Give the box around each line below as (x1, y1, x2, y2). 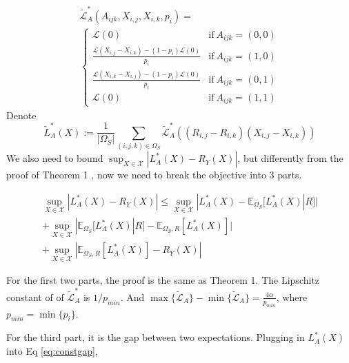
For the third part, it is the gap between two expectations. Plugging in (6, 330, 305, 344)
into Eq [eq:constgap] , (6, 343, 98, 357)
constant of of (6, 289, 64, 304)
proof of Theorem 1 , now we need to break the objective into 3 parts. (6, 167, 302, 182)
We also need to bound (6, 151, 103, 165)
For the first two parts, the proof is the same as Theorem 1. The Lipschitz (6, 273, 320, 287)
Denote (6, 107, 37, 122)
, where (276, 289, 308, 304)
